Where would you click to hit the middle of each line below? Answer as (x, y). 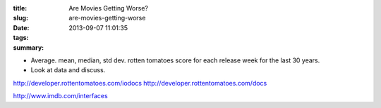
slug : (20, 18)
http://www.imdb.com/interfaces (61, 96)
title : (20, 8)
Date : (21, 27)
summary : (29, 47)
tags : (21, 38)
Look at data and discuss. (68, 70)
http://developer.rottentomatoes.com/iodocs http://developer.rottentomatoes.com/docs (140, 83)
